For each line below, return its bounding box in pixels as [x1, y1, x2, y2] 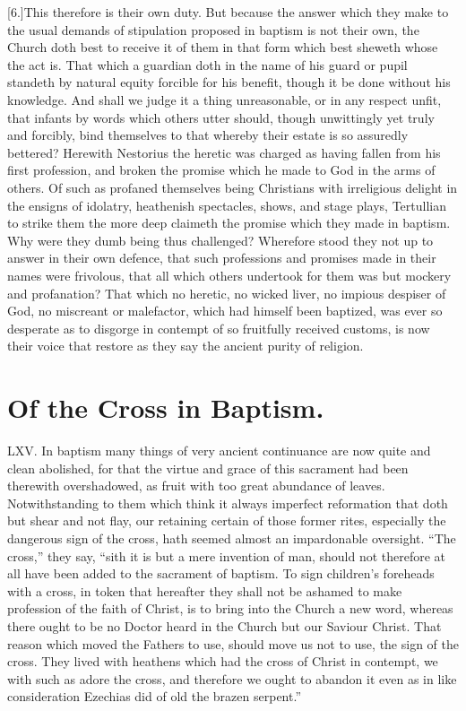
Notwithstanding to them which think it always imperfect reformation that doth [7, 493, 448, 512]
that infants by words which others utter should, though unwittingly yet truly [7, 108, 435, 126]
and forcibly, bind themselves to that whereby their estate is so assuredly [7, 126, 409, 144]
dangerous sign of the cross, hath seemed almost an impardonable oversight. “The [7, 528, 456, 547]
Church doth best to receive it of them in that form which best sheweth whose [7, 38, 438, 56]
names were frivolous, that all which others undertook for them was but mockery [7, 265, 452, 284]
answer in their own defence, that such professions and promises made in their [7, 248, 436, 267]
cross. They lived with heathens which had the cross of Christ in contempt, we [7, 652, 438, 671]
